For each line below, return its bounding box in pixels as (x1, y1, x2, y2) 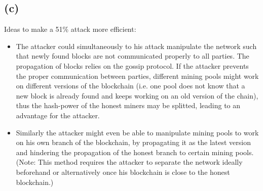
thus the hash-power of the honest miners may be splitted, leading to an (16, 100, 241, 111)
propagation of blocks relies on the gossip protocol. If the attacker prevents (16, 60, 249, 71)
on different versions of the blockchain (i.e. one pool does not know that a (16, 80, 245, 91)
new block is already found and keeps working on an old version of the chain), (16, 90, 258, 101)
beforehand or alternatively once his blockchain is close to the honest (16, 166, 230, 177)
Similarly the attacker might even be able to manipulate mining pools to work (16, 127, 259, 137)
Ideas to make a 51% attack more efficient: (4, 24, 136, 34)
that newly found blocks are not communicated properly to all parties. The (16, 51, 249, 61)
